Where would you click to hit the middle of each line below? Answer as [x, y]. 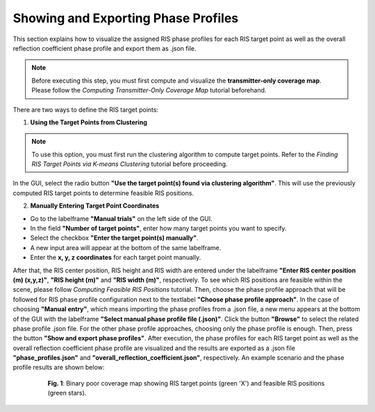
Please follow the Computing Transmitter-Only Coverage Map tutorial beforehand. [149, 90]
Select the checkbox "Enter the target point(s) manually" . [114, 238]
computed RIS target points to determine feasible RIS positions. [103, 193]
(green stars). [67, 393]
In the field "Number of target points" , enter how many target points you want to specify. [159, 229]
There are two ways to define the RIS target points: [86, 109]
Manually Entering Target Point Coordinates [95, 206]
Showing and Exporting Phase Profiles [126, 18]
